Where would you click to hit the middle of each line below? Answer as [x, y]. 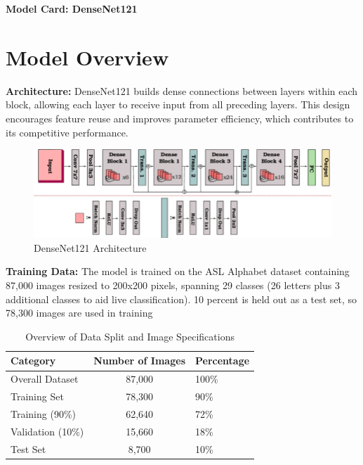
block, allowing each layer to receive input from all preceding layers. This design [178, 104]
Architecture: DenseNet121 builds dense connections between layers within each [182, 90]
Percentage [222, 361]
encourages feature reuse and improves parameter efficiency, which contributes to [180, 118]
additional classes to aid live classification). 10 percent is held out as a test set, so [181, 299]
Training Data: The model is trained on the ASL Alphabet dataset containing [178, 271]
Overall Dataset [45, 379]
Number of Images [139, 361]
